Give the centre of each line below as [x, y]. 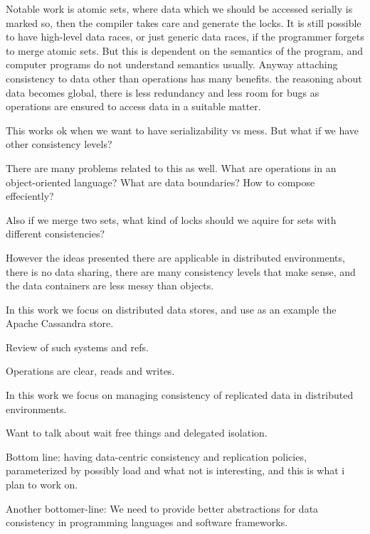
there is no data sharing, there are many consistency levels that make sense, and [181, 271]
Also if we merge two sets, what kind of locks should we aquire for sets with [171, 219]
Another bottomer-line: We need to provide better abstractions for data [162, 508]
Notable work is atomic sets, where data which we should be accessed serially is [179, 9]
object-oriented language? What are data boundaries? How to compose [160, 182]
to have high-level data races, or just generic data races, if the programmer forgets [185, 37]
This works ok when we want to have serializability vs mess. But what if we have [183, 130]
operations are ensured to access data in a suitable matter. [133, 106]
